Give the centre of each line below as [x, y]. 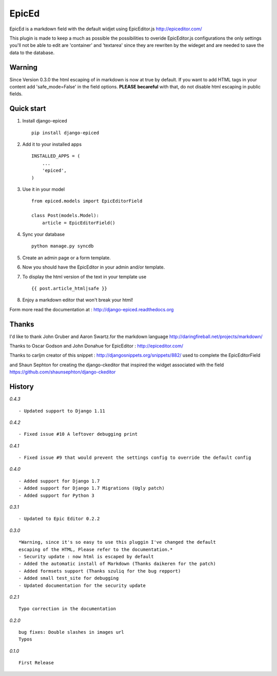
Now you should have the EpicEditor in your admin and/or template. [94, 267]
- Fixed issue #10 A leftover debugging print [78, 434]
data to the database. [32, 52]
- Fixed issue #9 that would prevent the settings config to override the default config [135, 458]
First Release [36, 663]
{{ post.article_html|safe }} [70, 288]
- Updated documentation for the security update [82, 585]
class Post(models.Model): [65, 216]
